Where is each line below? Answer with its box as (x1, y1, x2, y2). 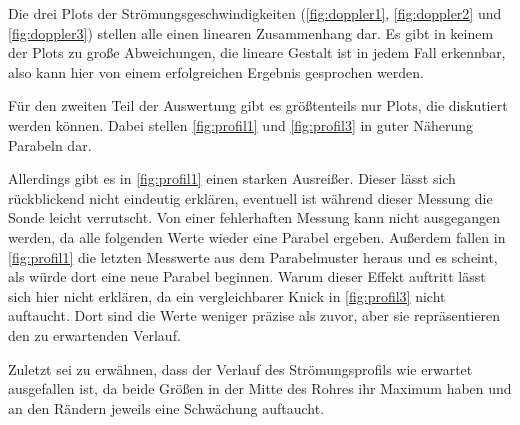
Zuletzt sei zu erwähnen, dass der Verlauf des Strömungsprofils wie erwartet (8, 358, 473, 379)
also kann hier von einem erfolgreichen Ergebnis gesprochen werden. (8, 61, 424, 82)
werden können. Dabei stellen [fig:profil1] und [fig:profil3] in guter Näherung (8, 114, 473, 135)
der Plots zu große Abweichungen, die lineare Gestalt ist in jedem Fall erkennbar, (8, 42, 506, 63)
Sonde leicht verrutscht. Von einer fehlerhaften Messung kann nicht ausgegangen (8, 207, 501, 228)
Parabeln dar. (8, 134, 92, 155)
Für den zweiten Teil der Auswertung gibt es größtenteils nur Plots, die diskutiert (8, 95, 508, 116)
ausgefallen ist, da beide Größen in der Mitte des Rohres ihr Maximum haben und (8, 378, 512, 399)
